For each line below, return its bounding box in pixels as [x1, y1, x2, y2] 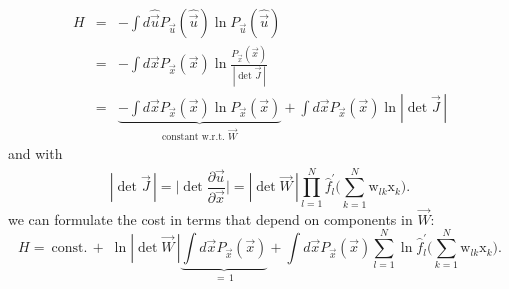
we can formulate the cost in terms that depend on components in [8, 208, 413, 229]
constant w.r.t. [162, 132, 225, 143]
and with [8, 142, 63, 163]
